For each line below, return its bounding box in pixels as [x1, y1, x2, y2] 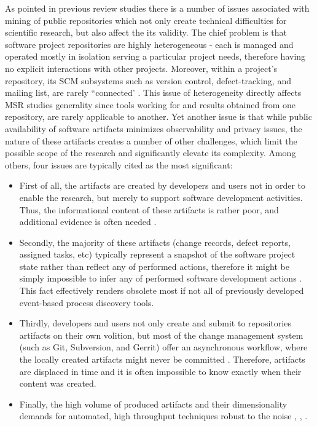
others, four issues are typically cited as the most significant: [5, 158, 233, 171]
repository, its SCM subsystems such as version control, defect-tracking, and [5, 74, 291, 87]
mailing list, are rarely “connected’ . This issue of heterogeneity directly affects [5, 86, 302, 99]
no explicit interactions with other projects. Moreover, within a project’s [5, 61, 278, 74]
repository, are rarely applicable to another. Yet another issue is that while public [5, 110, 312, 123]
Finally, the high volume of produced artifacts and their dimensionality [19, 397, 288, 410]
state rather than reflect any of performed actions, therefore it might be [19, 259, 289, 272]
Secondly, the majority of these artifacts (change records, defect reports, [19, 235, 291, 248]
